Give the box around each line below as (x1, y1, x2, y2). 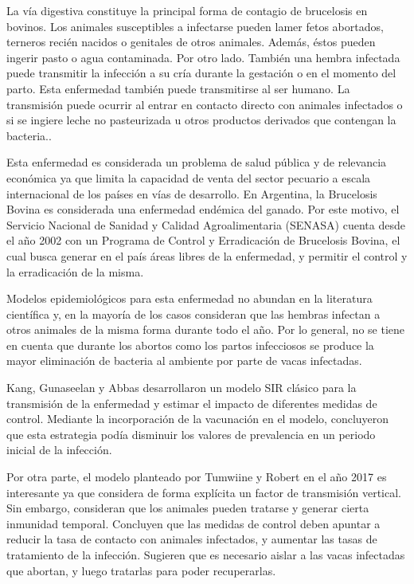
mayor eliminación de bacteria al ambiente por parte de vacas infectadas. (6, 352, 362, 369)
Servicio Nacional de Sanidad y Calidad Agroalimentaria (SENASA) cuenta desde (6, 216, 405, 233)
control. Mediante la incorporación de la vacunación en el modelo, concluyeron (6, 410, 389, 427)
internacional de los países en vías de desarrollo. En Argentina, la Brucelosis (6, 185, 377, 202)
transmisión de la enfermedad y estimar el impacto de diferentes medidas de (6, 394, 377, 411)
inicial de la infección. (6, 441, 112, 458)
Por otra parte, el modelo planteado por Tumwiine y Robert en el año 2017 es (6, 468, 387, 485)
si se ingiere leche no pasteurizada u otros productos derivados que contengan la (6, 112, 396, 128)
